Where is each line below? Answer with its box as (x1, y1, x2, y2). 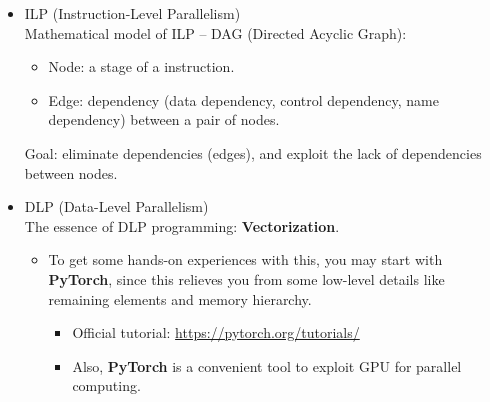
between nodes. (24, 162, 118, 183)
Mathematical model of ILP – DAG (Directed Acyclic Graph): (24, 22, 407, 43)
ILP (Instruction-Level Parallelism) (24, 3, 241, 23)
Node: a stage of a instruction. (48, 56, 235, 77)
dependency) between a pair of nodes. (48, 109, 280, 130)
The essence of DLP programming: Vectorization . (24, 215, 340, 236)
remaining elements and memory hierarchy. (48, 288, 312, 309)
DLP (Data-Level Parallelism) (24, 196, 209, 217)
